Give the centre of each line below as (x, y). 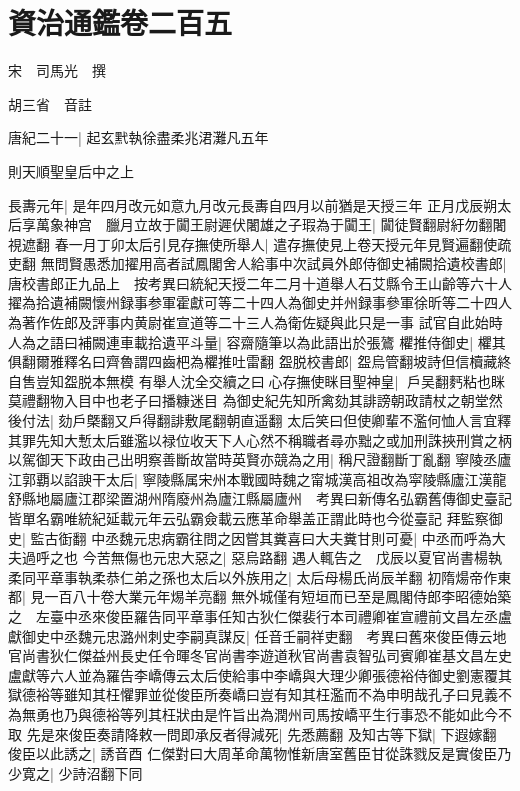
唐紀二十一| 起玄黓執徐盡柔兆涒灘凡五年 (138, 137)
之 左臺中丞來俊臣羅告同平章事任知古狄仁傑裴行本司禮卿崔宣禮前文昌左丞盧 (260, 615)
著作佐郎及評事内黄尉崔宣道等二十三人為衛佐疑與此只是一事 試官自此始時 (262, 322)
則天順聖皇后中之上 (71, 170)
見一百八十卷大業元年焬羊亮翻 (128, 596)
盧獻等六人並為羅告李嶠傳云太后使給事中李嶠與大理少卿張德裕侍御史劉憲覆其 (260, 674)
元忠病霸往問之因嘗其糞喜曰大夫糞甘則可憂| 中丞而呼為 (312, 537)
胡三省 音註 (50, 103)
